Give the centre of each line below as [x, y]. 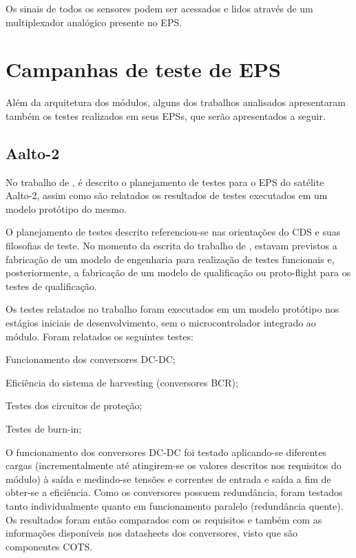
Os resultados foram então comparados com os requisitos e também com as [164, 519]
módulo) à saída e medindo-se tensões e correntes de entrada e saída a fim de [168, 478]
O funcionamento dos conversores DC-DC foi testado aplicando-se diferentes [166, 452]
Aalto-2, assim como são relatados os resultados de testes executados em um [167, 195]
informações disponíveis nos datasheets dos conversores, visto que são [152, 533]
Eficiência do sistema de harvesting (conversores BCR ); [122, 382]
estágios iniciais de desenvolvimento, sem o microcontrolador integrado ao [161, 323]
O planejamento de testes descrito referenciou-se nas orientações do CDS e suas [173, 232]
